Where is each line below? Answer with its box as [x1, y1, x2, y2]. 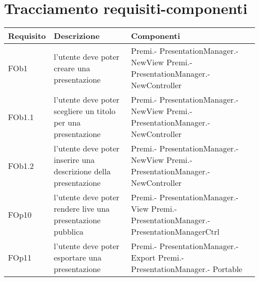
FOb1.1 [8, 111, 34, 123]
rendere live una [54, 203, 110, 215]
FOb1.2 [8, 159, 34, 171]
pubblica [54, 226, 84, 238]
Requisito [8, 30, 46, 42]
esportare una [54, 252, 102, 264]
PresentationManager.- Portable [131, 263, 243, 275]
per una [54, 117, 81, 129]
